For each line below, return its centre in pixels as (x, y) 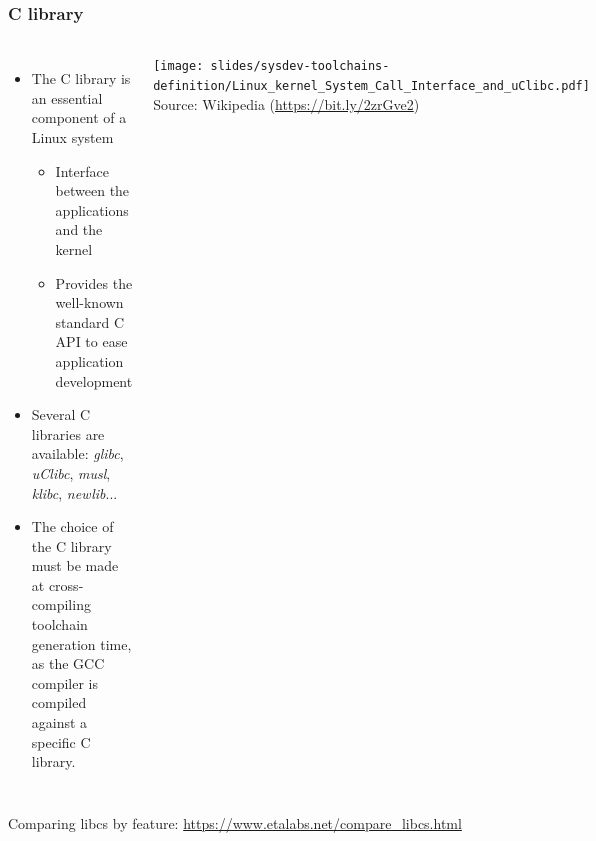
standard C (90, 321)
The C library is (81, 78)
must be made (75, 565)
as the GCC (68, 663)
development (94, 380)
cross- (66, 584)
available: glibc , (77, 453)
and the (79, 229)
